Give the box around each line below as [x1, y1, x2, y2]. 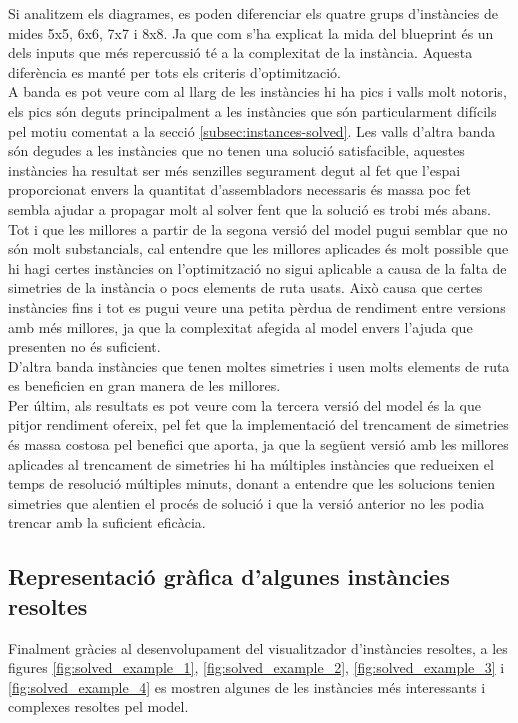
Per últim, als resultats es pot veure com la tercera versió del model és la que [8, 394, 481, 415]
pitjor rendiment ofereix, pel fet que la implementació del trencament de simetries [8, 414, 509, 435]
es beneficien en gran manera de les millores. [8, 375, 281, 396]
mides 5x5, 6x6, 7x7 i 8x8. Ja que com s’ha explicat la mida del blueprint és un [8, 22, 494, 43]
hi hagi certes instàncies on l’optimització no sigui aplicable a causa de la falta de [8, 257, 507, 278]
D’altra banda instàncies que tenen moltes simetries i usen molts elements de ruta [8, 355, 510, 376]
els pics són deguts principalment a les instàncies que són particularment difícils [8, 100, 497, 121]
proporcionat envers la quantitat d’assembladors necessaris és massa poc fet [8, 179, 471, 200]
